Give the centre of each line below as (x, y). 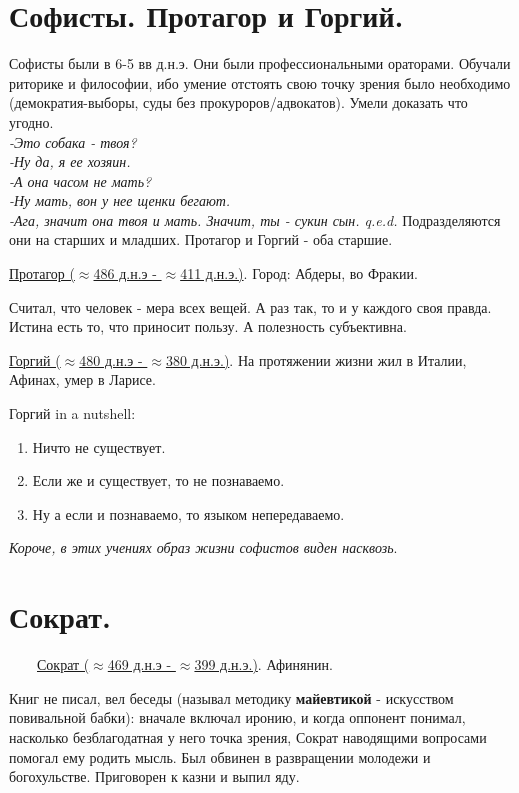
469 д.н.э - (139, 664)
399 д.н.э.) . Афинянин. (263, 664)
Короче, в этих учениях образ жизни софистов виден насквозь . (203, 547)
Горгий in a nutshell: (72, 413)
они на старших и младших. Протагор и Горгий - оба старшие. (201, 239)
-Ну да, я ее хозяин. (70, 161)
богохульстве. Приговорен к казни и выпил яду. (154, 776)
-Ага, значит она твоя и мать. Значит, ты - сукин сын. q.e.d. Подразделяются (255, 219)
